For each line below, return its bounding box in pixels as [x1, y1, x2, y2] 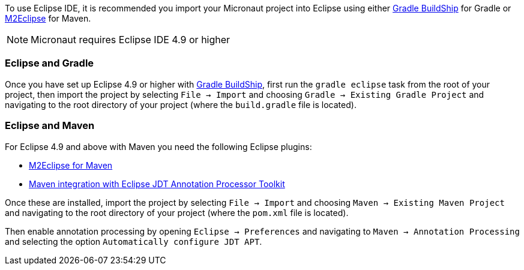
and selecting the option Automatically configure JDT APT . [5, 236, 262, 247]
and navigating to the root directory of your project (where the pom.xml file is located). [5, 207, 349, 218]
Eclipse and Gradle [5, 57, 94, 70]
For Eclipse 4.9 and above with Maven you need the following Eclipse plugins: [5, 141, 312, 152]
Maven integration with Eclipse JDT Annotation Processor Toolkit [29, 178, 285, 189]
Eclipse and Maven [5, 119, 95, 132]
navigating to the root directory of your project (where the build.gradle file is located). [5, 99, 357, 110]
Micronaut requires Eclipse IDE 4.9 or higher [31, 34, 230, 46]
